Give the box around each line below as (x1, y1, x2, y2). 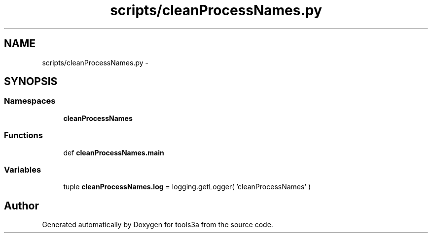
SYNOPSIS (4, 75, 58, 88)
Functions (4, 130, 43, 141)
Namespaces (4, 96, 56, 106)
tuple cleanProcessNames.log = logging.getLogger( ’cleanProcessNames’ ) (63, 182, 311, 191)
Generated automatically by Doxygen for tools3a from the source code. (42, 220, 273, 229)
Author (4, 199, 39, 212)
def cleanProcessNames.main (63, 148, 164, 157)
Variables (4, 164, 41, 175)
